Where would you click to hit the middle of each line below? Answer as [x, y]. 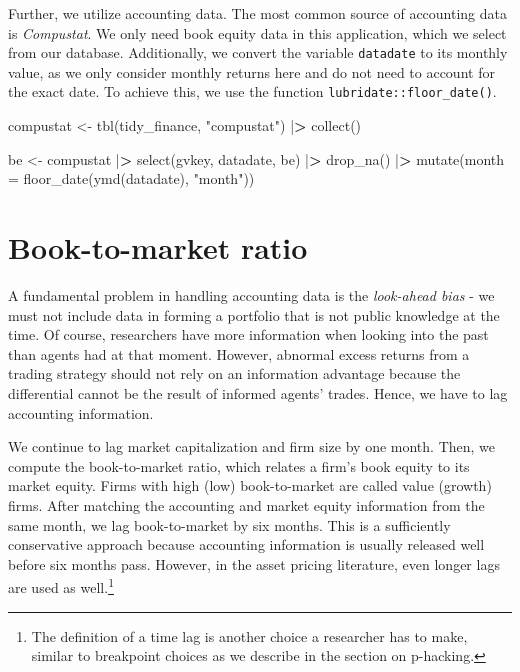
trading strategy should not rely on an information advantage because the [234, 373]
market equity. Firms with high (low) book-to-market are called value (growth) [250, 485]
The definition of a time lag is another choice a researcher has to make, [249, 635]
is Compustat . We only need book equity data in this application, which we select [257, 32]
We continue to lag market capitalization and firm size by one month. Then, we [252, 446]
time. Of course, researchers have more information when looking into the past [248, 334]
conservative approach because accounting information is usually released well [246, 544]
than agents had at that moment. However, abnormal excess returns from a [239, 353]
